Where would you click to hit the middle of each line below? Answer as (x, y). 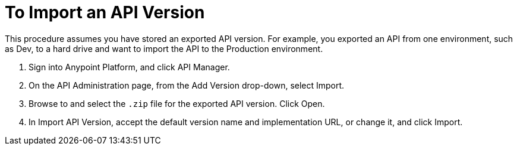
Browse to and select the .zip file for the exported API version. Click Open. (177, 103)
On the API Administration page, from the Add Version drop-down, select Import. (187, 85)
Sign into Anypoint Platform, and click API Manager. (129, 67)
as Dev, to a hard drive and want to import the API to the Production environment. (164, 48)
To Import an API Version (105, 12)
